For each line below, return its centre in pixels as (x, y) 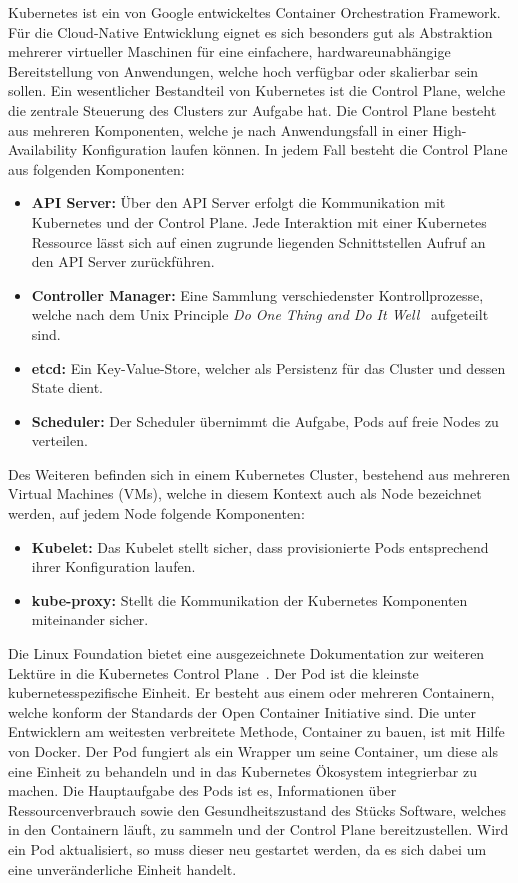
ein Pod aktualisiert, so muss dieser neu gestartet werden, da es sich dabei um (247, 848)
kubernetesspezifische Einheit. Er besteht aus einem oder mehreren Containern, (251, 692)
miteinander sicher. (90, 619)
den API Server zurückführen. (123, 261)
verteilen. (59, 440)
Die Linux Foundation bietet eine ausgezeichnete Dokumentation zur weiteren (246, 653)
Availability (43, 149)
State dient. (67, 387)
